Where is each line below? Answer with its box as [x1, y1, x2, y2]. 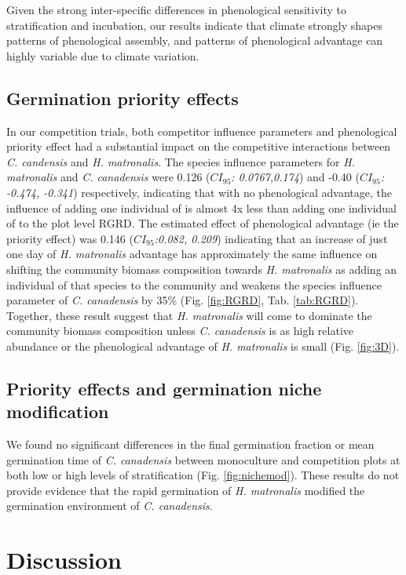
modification [6, 399, 109, 424]
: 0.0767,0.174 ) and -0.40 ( [231, 169, 360, 185]
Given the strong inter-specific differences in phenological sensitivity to [6, 2, 347, 17]
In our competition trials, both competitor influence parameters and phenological [6, 122, 397, 139]
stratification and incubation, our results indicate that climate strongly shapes [6, 16, 382, 33]
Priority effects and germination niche [6, 376, 322, 400]
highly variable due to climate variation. [6, 47, 199, 64]
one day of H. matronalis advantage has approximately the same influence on [6, 246, 378, 262]
